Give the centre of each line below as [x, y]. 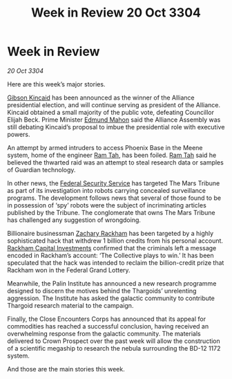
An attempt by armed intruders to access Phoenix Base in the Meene [105, 147]
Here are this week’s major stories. [56, 84]
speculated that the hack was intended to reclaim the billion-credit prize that [116, 262]
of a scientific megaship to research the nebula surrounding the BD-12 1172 [114, 348]
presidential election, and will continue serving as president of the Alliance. [114, 104]
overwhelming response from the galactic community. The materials [104, 333]
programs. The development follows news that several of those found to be [114, 198]
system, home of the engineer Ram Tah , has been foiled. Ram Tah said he [112, 155]
